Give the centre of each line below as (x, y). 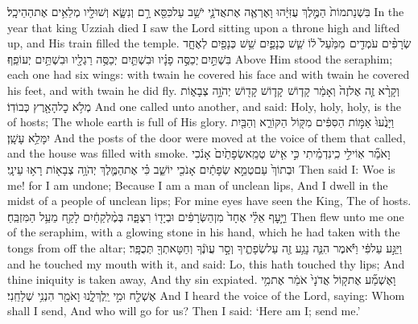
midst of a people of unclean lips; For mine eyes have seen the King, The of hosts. (209, 201)
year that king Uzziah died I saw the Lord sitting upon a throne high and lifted (204, 27)
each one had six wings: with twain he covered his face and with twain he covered (209, 74)
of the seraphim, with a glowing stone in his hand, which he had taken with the (204, 232)
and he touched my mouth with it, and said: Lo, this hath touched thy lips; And (206, 263)
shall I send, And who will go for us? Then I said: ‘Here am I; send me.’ (184, 311)
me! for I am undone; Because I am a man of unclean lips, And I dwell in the (198, 185)
